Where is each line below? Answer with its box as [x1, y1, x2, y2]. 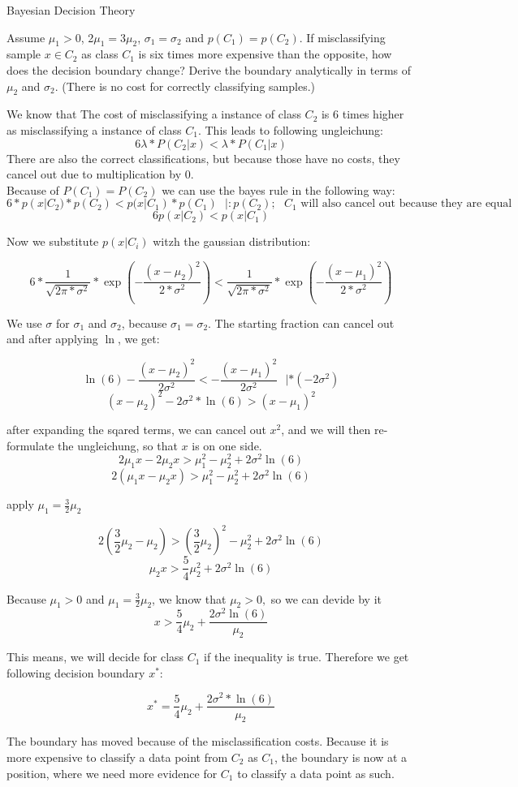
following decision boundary [6, 664, 145, 681]
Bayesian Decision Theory [6, 2, 136, 18]
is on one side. [192, 437, 262, 454]
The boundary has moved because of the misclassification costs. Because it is [6, 733, 389, 750]
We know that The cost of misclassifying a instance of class [6, 105, 301, 123]
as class [81, 45, 119, 62]
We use [6, 314, 42, 331]
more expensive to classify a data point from [6, 748, 228, 765]
